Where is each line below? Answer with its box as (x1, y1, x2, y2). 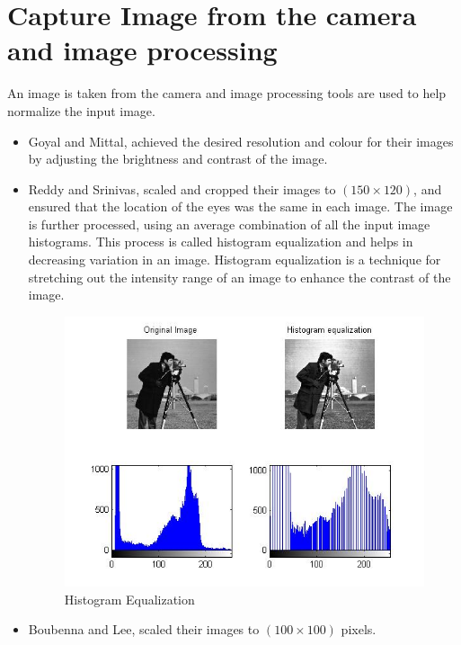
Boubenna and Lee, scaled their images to (28, 620, 260, 639)
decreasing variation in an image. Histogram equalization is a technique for (28, 250, 441, 269)
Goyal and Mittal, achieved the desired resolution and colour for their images (28, 131, 454, 150)
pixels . (341, 620, 377, 639)
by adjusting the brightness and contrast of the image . (28, 149, 328, 168)
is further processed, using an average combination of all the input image (28, 214, 430, 233)
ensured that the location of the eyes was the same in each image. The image (28, 197, 453, 216)
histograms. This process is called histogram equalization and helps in (28, 232, 413, 251)
